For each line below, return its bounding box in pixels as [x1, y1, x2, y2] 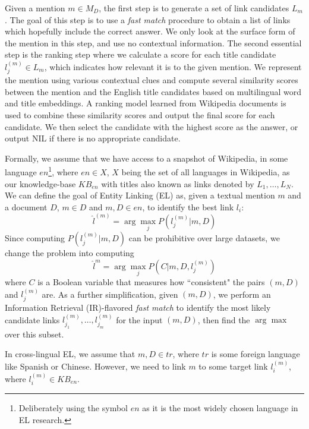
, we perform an [213, 288, 271, 300]
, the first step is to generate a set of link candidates [99, 2, 289, 14]
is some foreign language [211, 348, 300, 360]
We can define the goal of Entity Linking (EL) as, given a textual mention [5, 189, 275, 201]
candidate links [5, 313, 60, 326]
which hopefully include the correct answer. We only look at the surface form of [5, 25, 295, 37]
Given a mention [5, 2, 65, 14]
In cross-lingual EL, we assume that [5, 348, 135, 360]
